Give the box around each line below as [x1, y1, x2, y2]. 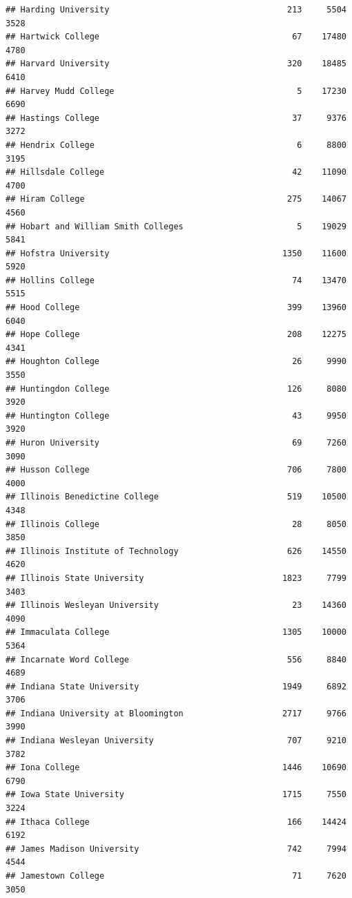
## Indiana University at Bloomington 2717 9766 [6, 708, 346, 718]
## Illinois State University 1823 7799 [6, 573, 346, 583]
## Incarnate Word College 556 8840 [6, 654, 346, 665]
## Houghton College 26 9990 [6, 356, 346, 367]
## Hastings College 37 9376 [6, 113, 346, 123]
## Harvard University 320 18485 [6, 59, 346, 69]
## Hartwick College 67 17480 [6, 32, 346, 42]
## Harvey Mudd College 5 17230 [6, 86, 346, 96]
